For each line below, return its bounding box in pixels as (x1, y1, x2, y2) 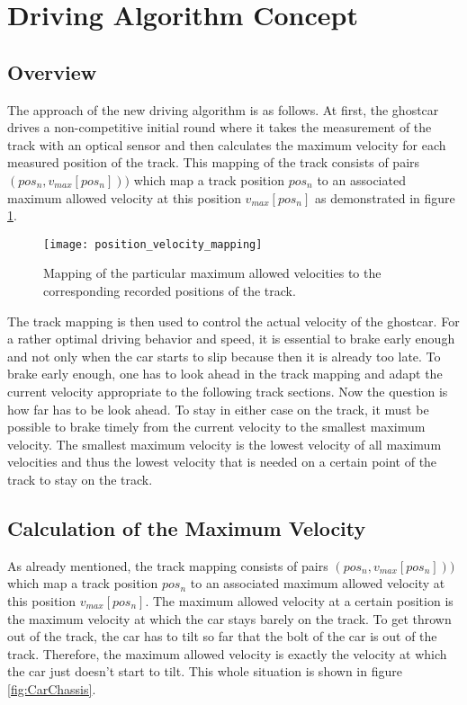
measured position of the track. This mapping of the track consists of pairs (7, 153, 420, 172)
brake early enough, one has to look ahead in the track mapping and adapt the (7, 364, 443, 383)
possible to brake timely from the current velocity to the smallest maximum (7, 417, 426, 436)
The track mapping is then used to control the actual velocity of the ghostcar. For (7, 311, 460, 330)
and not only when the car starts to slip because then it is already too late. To (7, 346, 441, 365)
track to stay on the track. (7, 469, 153, 488)
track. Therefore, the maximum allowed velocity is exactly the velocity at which (7, 644, 447, 663)
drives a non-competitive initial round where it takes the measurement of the (7, 118, 432, 137)
